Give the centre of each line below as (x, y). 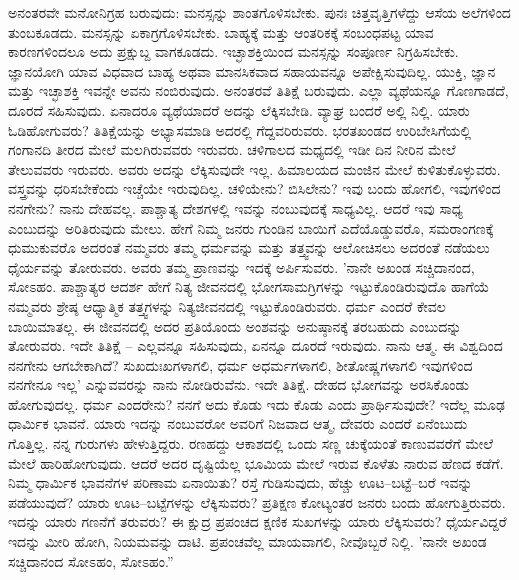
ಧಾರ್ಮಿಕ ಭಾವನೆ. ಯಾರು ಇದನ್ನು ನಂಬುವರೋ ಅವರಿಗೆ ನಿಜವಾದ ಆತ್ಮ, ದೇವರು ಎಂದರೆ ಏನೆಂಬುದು (238, 423)
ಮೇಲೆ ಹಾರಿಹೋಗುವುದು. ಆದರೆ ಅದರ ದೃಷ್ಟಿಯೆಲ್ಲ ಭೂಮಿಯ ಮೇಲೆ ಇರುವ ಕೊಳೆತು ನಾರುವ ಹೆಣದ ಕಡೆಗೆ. (256, 462)
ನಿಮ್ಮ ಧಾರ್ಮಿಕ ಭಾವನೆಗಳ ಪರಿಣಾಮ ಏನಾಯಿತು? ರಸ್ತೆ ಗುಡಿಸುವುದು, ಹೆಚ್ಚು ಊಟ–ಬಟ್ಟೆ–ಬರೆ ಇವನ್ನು (240, 482)
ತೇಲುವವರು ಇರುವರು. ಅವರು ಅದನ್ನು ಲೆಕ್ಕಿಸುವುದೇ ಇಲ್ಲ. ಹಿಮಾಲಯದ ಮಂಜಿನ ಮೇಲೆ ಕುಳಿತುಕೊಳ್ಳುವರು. (254, 168)
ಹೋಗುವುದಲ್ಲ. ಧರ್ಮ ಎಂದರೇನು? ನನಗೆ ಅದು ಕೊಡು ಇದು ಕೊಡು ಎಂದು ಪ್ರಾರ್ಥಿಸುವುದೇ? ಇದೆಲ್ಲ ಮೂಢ (256, 403)
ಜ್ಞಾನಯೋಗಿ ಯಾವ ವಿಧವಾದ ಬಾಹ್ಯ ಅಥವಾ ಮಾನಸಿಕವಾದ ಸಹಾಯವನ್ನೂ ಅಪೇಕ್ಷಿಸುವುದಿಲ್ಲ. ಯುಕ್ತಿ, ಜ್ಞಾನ (252, 70)
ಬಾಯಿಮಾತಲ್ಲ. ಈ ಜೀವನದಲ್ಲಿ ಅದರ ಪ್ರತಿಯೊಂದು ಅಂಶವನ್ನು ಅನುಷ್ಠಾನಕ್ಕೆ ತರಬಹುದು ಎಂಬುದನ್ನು (235, 325)
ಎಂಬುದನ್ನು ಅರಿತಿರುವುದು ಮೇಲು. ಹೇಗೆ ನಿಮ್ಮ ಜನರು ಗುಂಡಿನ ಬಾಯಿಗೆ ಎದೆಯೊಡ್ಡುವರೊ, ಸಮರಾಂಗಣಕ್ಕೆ (251, 227)
